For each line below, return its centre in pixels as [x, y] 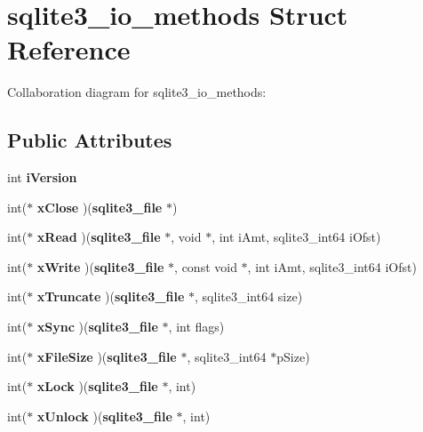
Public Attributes [90, 140]
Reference [69, 49]
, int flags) [196, 327]
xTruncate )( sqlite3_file [111, 296]
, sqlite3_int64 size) [249, 296]
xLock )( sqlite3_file [97, 386]
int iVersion [42, 177]
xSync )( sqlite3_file [97, 327]
